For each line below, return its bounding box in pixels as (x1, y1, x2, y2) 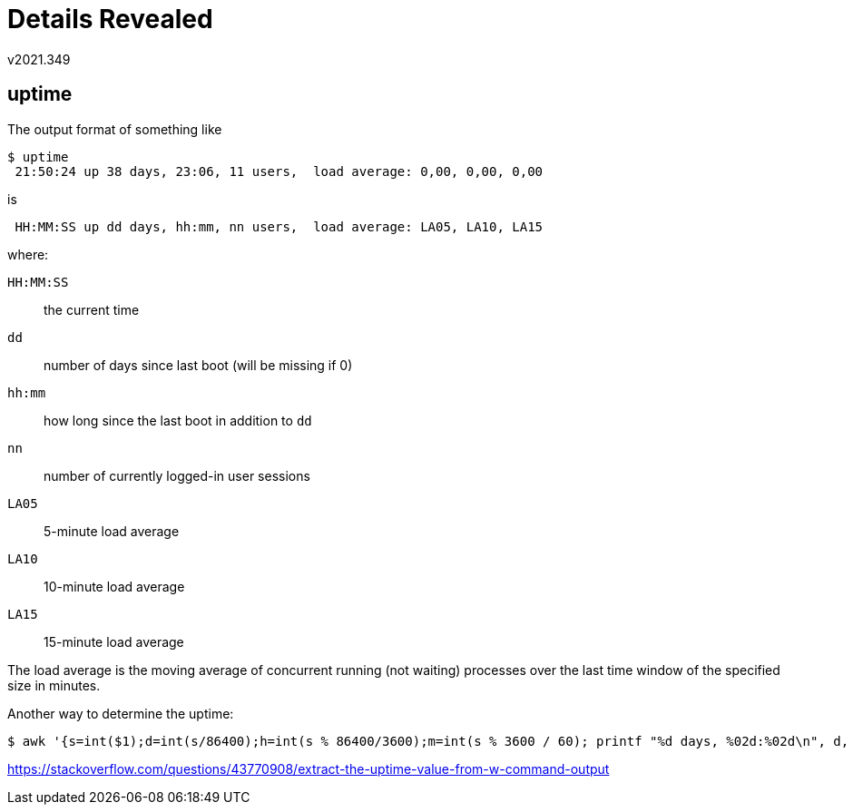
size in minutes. (7, 677, 101, 693)
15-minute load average (44, 633, 184, 650)
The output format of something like (7, 121, 222, 137)
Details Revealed (7, 4, 213, 34)
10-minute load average (44, 578, 185, 594)
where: (7, 246, 49, 262)
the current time (44, 301, 140, 318)
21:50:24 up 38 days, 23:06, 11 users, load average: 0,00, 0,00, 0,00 (15, 163, 544, 179)
